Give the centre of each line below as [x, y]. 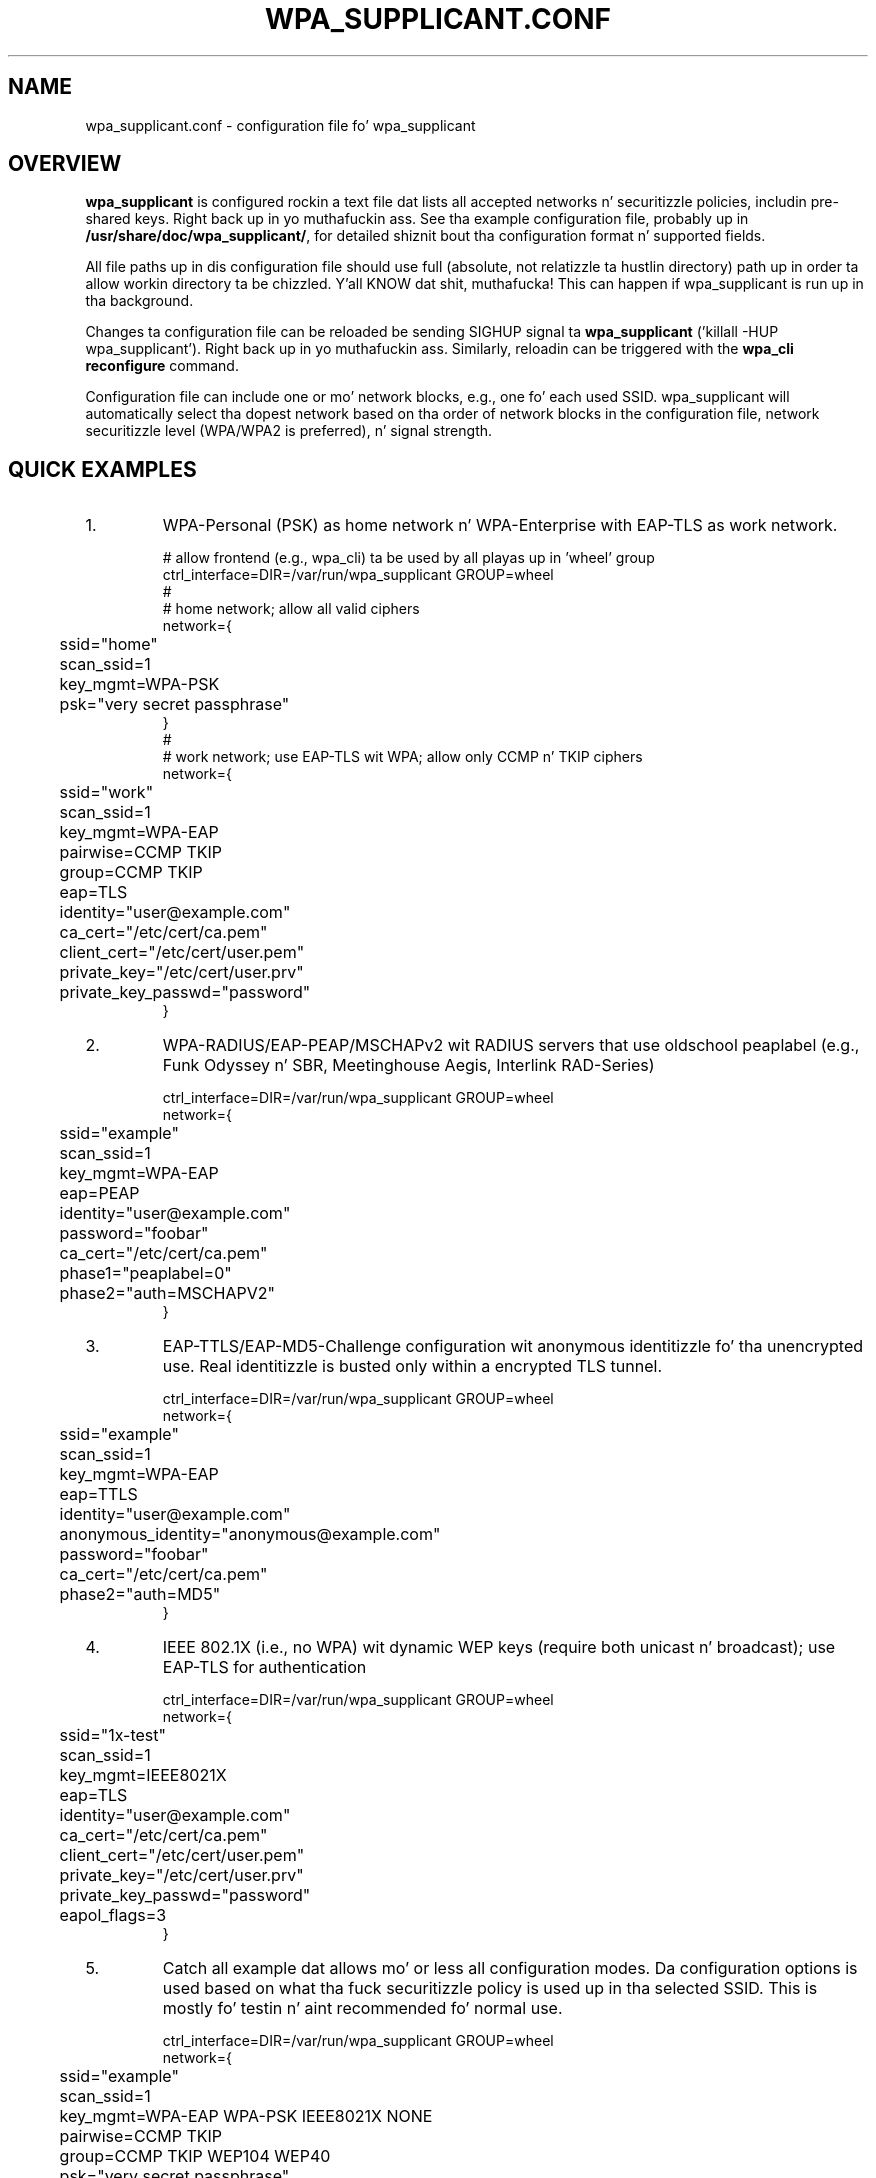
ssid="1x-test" [112, 1735]
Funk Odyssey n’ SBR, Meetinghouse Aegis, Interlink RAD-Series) [408, 1065]
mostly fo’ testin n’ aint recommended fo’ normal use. [362, 2008]
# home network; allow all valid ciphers [291, 609]
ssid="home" [108, 644]
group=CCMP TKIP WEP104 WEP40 [195, 2156]
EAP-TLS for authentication [264, 1667]
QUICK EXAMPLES [102, 469]
